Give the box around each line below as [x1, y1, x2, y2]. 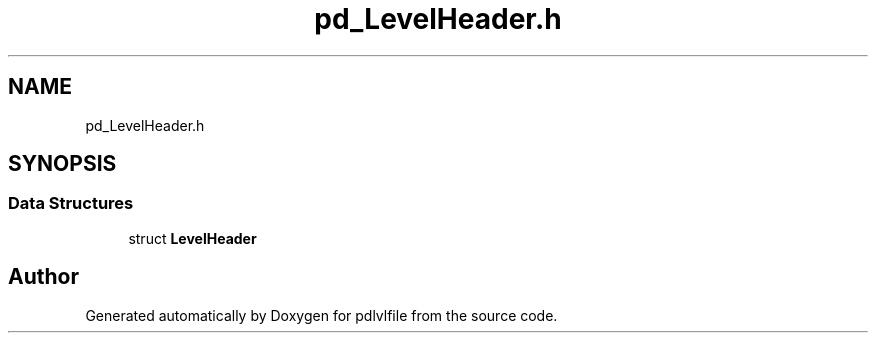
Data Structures [8, 193, 134, 214]
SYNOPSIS [8, 151, 117, 177]
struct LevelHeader [128, 229, 257, 247]
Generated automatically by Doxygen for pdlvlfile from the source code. [85, 306, 558, 324]
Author [8, 264, 79, 290]
